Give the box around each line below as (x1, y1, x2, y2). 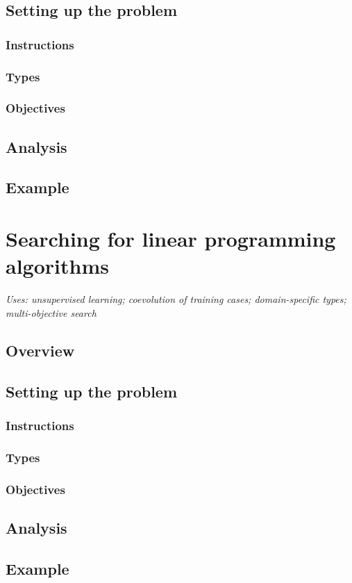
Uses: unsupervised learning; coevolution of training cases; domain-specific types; (6, 292, 346, 306)
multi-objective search (6, 305, 97, 320)
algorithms (6, 252, 109, 280)
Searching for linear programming (6, 224, 336, 253)
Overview (6, 339, 75, 361)
